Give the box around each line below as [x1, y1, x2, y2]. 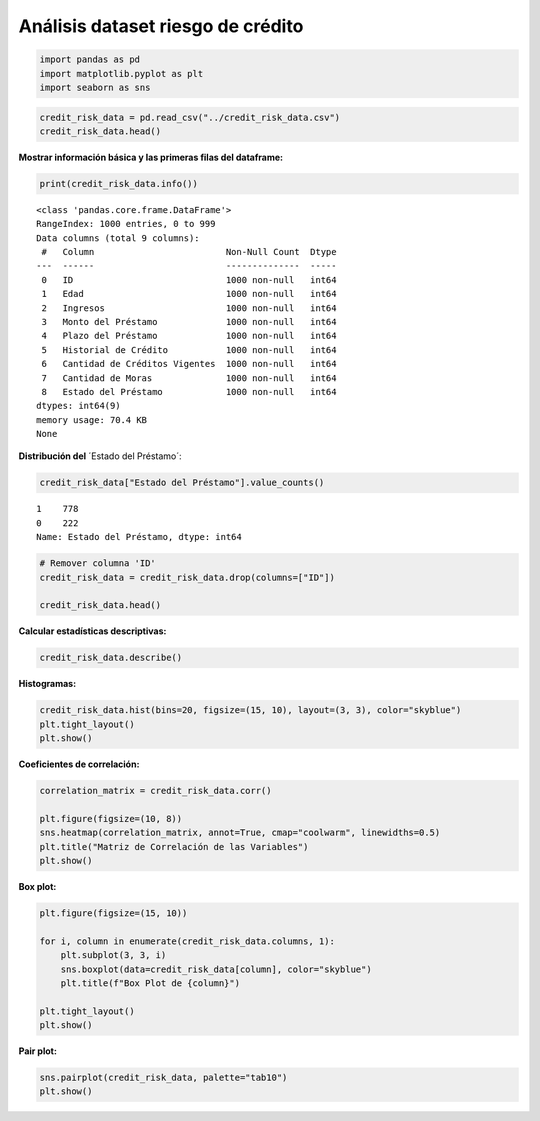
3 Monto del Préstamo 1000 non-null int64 [41, 316, 337, 327]
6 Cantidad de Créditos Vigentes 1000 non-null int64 [41, 358, 337, 370]
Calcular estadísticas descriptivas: [18, 625, 167, 637]
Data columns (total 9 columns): [36, 232, 200, 244]
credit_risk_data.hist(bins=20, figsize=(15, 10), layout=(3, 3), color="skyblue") [39, 705, 462, 716]
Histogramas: [18, 678, 77, 690]
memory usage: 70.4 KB [36, 414, 148, 425]
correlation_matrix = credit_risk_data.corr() [39, 785, 272, 797]
